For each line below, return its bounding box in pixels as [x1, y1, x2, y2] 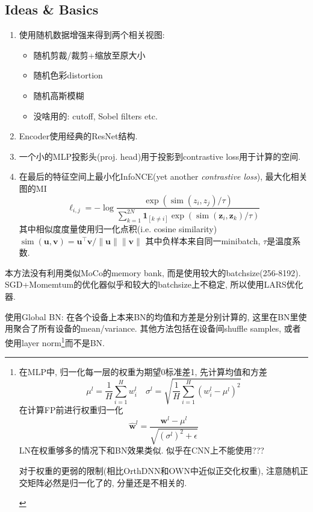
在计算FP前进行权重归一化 [19, 403, 123, 416]
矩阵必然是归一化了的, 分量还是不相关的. [27, 476, 187, 488]
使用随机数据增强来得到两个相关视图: [19, 28, 165, 41]
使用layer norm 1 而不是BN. [5, 334, 105, 349]
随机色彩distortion [33, 69, 103, 81]
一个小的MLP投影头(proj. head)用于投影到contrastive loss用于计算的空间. [19, 150, 301, 162]
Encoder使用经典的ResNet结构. [19, 130, 138, 142]
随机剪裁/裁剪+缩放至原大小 [33, 48, 146, 61]
